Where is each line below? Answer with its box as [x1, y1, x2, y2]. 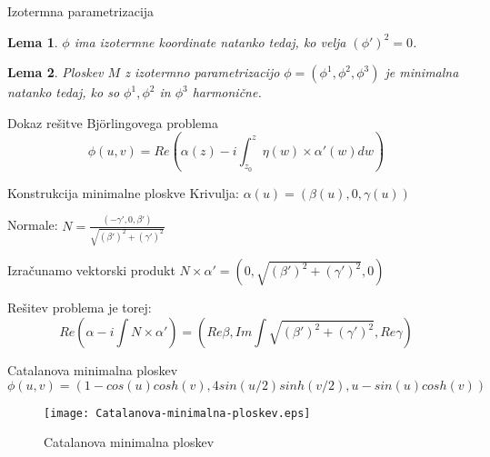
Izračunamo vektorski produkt [7, 261, 175, 280]
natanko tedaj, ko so [7, 83, 120, 102]
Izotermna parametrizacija [7, 2, 155, 20]
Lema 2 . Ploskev [7, 63, 104, 82]
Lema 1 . [7, 32, 58, 51]
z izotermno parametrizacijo [125, 63, 280, 82]
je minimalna [385, 63, 459, 82]
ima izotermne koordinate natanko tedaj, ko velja [74, 32, 346, 51]
